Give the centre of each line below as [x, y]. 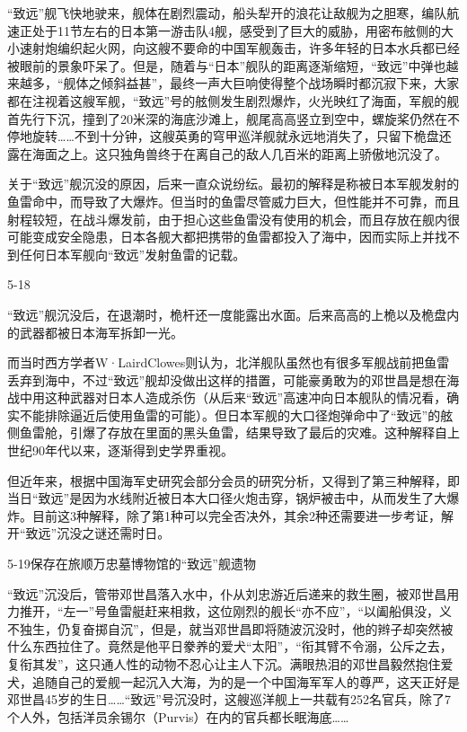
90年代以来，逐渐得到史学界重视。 [132, 450]
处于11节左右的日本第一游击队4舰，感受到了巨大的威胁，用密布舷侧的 [236, 30]
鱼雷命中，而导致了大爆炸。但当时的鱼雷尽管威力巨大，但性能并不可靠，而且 [233, 201]
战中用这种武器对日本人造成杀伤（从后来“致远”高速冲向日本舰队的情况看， [227, 397]
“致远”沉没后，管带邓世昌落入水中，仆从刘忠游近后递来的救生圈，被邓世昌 [227, 593]
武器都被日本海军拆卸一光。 [101, 332]
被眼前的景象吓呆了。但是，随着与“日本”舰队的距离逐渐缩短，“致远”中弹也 [227, 65]
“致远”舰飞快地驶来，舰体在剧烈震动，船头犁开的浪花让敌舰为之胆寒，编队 [227, 13]
